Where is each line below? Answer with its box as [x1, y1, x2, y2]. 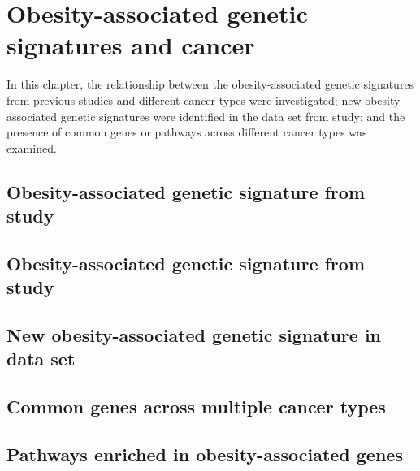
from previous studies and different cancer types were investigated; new [6, 91, 362, 108]
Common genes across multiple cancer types [6, 394, 386, 419]
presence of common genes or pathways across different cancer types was [6, 123, 367, 140]
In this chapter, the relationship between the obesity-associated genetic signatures [6, 76, 414, 93]
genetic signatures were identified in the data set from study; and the [60, 107, 405, 124]
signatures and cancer [6, 28, 255, 62]
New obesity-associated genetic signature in [6, 322, 382, 348]
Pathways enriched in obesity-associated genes [6, 441, 403, 466]
